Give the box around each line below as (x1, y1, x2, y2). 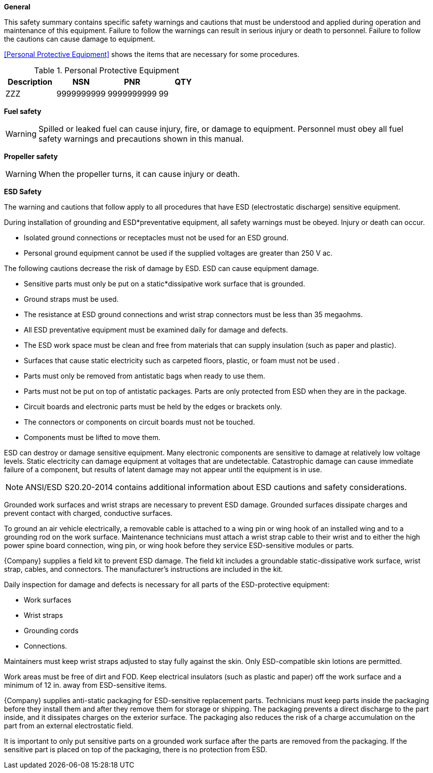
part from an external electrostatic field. (4, 721, 134, 730)
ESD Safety (4, 187, 42, 196)
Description (7, 77, 52, 87)
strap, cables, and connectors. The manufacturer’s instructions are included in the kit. (4, 565, 283, 573)
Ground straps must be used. (24, 295, 119, 303)
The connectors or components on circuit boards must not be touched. (24, 418, 255, 426)
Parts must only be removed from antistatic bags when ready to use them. (24, 372, 265, 380)
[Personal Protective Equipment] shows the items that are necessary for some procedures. (4, 50, 299, 58)
